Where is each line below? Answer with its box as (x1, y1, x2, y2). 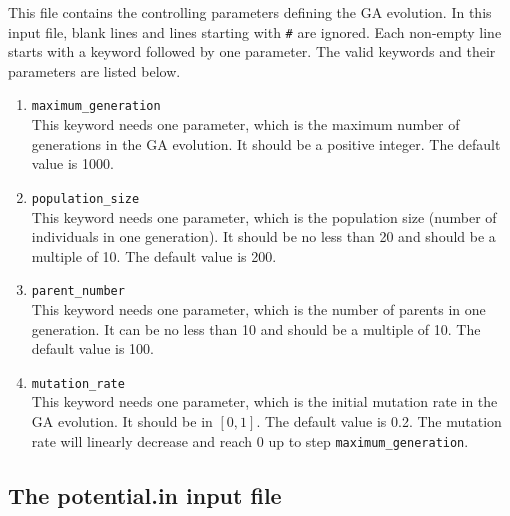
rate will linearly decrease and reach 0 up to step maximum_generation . (31, 430, 469, 451)
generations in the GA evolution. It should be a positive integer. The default (31, 133, 501, 154)
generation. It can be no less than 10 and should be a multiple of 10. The (31, 318, 481, 339)
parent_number (31, 284, 125, 299)
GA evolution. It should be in (31, 411, 213, 431)
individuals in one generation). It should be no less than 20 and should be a (31, 226, 496, 247)
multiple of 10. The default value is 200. (31, 245, 277, 266)
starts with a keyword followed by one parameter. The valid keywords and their (8, 41, 496, 62)
